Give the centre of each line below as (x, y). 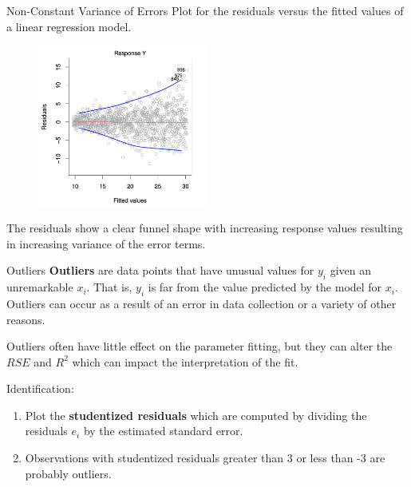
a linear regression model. (69, 26)
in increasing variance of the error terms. (106, 243)
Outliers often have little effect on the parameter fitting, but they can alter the (200, 346)
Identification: (40, 388)
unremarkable (40, 287)
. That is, (109, 287)
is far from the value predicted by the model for (265, 287)
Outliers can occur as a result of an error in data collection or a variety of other (202, 303)
